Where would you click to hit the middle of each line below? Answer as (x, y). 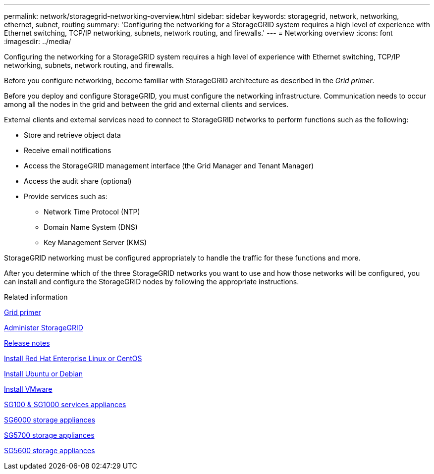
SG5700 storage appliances (49, 435)
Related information (36, 297)
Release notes (27, 343)
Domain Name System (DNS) (91, 227)
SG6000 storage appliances (50, 420)
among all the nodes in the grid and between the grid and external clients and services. (146, 104)
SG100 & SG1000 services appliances (65, 404)
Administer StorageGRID (44, 328)
